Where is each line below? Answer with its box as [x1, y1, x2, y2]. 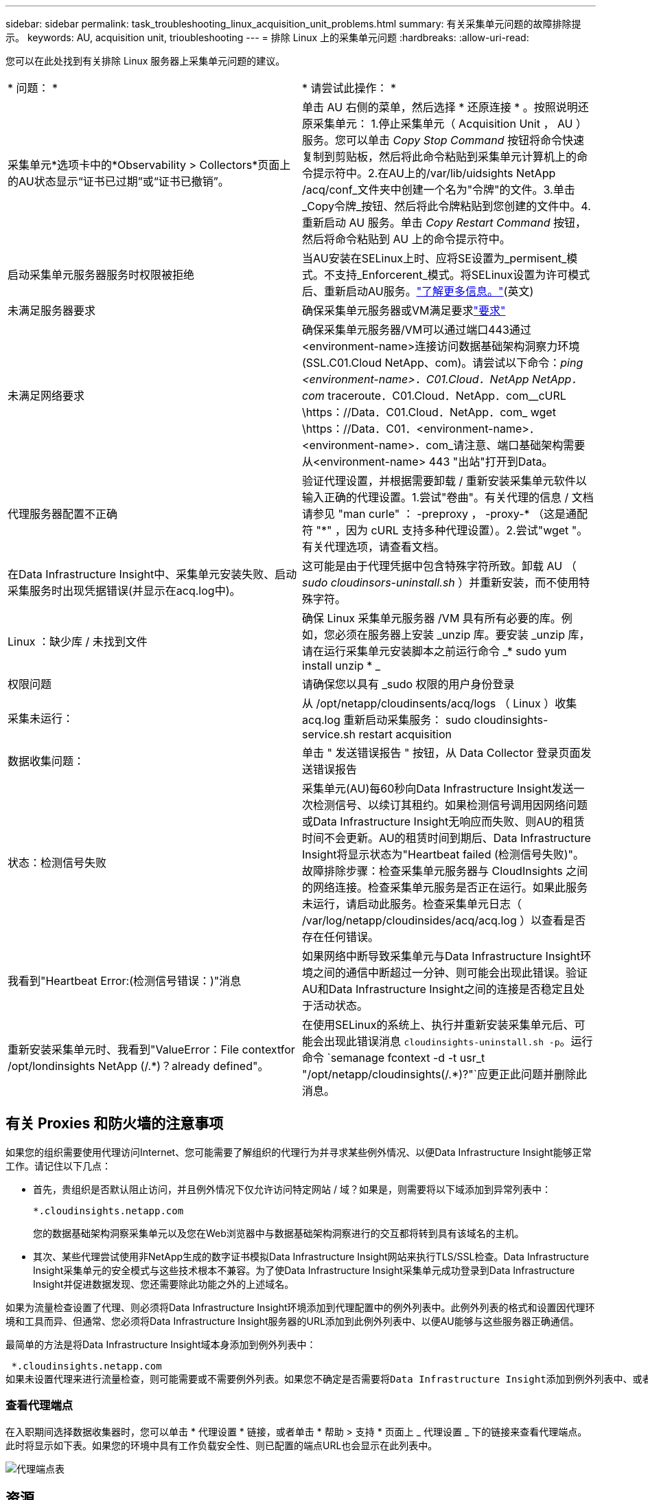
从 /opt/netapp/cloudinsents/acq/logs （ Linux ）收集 [302, 696, 577, 710]
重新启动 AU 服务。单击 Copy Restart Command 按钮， [302, 216, 586, 229]
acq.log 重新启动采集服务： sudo [302, 713, 472, 727]
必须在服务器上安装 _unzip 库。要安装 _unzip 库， [335, 628, 590, 641]
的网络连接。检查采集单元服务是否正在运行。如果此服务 [302, 880, 588, 894]
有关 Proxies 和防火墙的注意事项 [5, 1115, 224, 1133]
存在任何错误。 [302, 930, 380, 944]
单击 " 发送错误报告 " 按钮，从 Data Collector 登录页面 [302, 746, 581, 760]
